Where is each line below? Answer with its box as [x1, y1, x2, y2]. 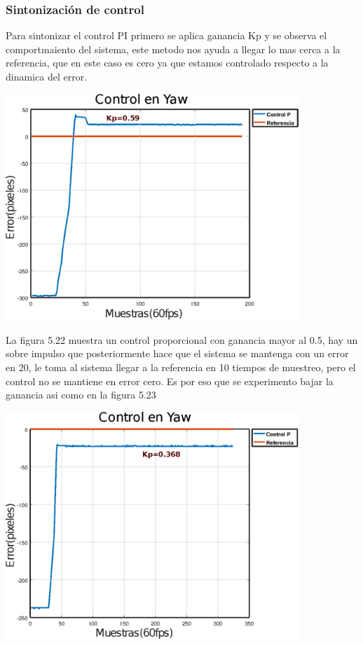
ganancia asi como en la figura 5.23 [6, 387, 156, 402]
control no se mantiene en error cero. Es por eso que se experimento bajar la [6, 373, 334, 388]
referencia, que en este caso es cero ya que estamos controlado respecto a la [6, 55, 329, 70]
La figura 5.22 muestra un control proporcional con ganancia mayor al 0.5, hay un [6, 332, 358, 347]
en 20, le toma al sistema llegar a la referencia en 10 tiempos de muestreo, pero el [6, 359, 356, 374]
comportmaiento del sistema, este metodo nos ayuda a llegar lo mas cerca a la [6, 41, 341, 56]
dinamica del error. [6, 69, 88, 83]
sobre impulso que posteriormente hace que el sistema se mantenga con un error [6, 346, 349, 361]
